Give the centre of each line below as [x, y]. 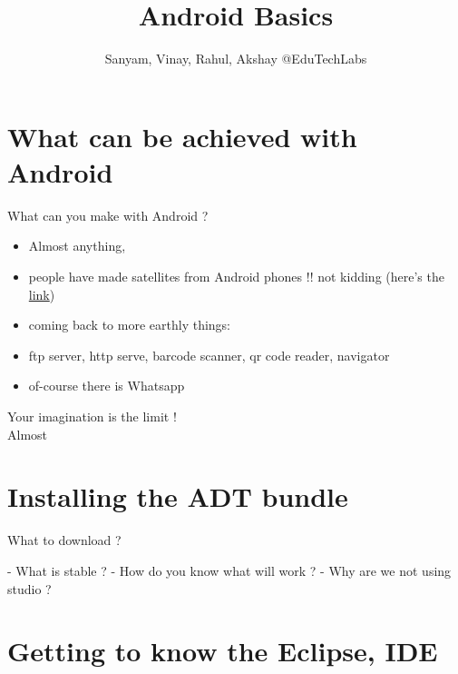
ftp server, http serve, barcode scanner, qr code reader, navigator [209, 355]
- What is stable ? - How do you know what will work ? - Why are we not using [229, 570]
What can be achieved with [182, 136]
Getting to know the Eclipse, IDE [223, 651]
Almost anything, [77, 246]
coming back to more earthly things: [130, 325]
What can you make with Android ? [108, 215]
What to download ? [64, 540]
